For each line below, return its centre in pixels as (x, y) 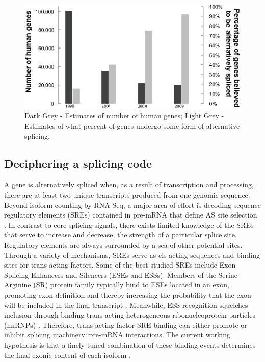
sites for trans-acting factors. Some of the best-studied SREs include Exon (120, 265)
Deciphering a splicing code (78, 163)
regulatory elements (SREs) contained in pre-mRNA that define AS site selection (131, 215)
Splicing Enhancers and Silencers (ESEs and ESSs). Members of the (110, 274)
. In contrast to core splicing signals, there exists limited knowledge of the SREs (129, 224)
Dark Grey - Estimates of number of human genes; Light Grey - (124, 116)
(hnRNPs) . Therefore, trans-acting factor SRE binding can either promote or (126, 324)
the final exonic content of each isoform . (68, 355)
